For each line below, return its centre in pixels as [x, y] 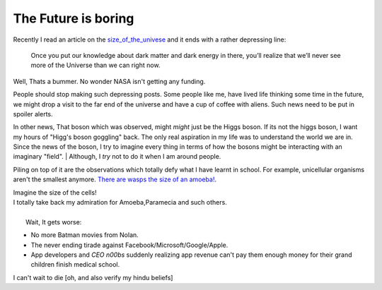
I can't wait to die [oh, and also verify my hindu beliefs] [93, 277]
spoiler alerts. [33, 114]
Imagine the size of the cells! [55, 192]
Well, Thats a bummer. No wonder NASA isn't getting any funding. [109, 81]
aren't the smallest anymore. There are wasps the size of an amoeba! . [115, 179]
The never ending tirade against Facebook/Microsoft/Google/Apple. [129, 245]
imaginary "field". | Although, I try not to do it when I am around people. [117, 157]
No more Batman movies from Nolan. [85, 235]
